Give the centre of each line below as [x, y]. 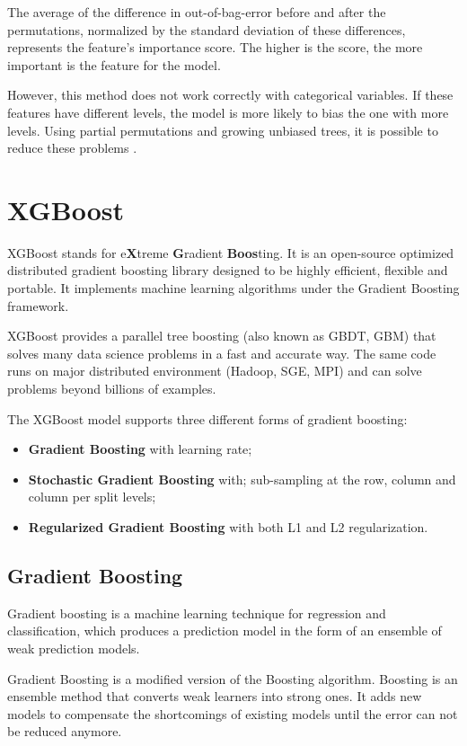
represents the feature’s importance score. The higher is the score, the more [215, 47]
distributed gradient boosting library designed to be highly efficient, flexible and [228, 270]
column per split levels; [92, 497]
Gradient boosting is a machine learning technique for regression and [197, 613]
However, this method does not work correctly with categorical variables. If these [230, 95]
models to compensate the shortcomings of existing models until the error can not [233, 713]
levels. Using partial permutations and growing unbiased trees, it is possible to [223, 130]
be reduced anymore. [65, 731]
